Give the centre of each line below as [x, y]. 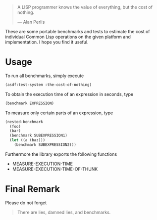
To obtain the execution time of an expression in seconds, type [69, 94]
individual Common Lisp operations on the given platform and [68, 37]
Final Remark [33, 189]
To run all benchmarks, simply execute [45, 76]
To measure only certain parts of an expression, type [59, 113]
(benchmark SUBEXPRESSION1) [39, 135]
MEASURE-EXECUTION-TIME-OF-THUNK [55, 169]
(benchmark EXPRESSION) [30, 103]
